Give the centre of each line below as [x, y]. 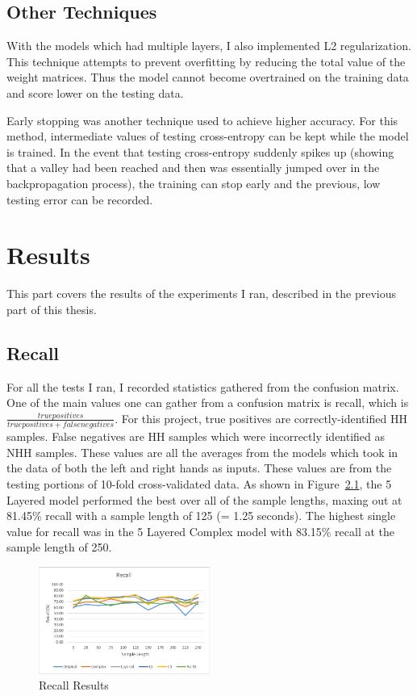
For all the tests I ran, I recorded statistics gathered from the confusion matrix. [203, 386]
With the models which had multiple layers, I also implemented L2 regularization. [209, 46]
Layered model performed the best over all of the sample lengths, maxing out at [204, 499]
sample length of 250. [59, 547]
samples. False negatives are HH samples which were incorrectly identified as [196, 436]
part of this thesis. [52, 309]
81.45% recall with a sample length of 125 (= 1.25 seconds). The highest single [201, 516]
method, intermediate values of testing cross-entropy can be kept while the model [208, 136]
